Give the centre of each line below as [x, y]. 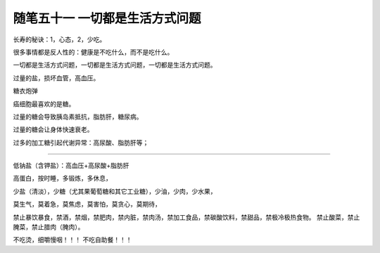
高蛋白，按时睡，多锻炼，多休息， [62, 179]
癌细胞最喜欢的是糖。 [44, 104]
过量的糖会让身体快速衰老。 [53, 129]
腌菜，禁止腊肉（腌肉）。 [49, 227]
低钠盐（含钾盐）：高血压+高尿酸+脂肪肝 [71, 166]
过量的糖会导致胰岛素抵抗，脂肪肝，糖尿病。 [78, 117]
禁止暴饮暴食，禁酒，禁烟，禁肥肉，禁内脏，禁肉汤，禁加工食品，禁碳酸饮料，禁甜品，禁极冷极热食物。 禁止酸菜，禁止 [186, 217]
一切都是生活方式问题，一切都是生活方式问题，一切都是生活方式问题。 [115, 65]
